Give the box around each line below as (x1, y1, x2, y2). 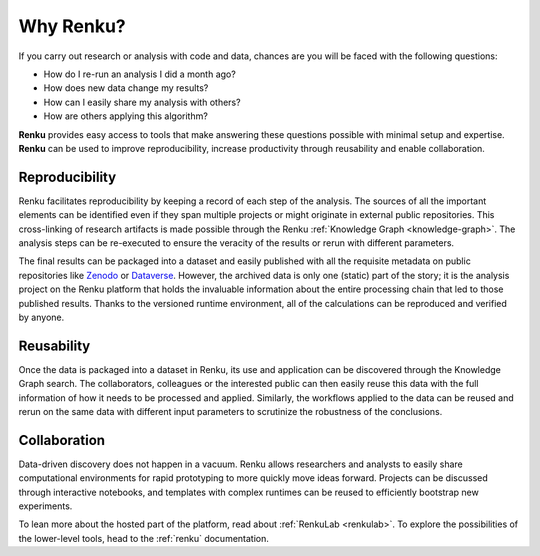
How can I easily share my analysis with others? (43, 96, 241, 108)
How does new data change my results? (43, 82, 209, 94)
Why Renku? (18, 15, 126, 37)
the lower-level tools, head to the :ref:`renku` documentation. (18, 532, 270, 544)
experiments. (18, 500, 73, 512)
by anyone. (18, 311, 65, 323)
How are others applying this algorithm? (43, 110, 209, 122)
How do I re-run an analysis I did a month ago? (43, 68, 237, 80)
